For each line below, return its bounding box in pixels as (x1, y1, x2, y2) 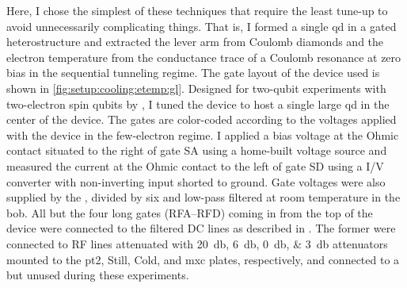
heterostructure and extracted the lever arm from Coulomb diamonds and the (6, 33, 384, 50)
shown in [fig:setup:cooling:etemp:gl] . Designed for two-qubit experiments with (6, 79, 386, 96)
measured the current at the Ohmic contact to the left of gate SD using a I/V (6, 157, 384, 174)
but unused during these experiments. (6, 267, 189, 283)
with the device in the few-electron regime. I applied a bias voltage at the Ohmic (6, 126, 399, 143)
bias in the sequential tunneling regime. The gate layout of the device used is (6, 64, 380, 81)
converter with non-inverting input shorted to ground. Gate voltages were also (6, 173, 386, 190)
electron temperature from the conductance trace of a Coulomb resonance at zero (6, 48, 401, 65)
